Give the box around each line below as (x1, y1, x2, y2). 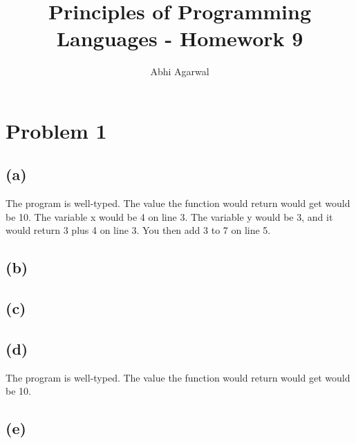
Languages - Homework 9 (56, 24, 303, 52)
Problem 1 (6, 116, 107, 144)
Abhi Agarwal (150, 64, 209, 79)
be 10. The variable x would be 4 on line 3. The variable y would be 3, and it (6, 209, 333, 224)
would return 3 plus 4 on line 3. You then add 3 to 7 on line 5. (6, 223, 271, 237)
